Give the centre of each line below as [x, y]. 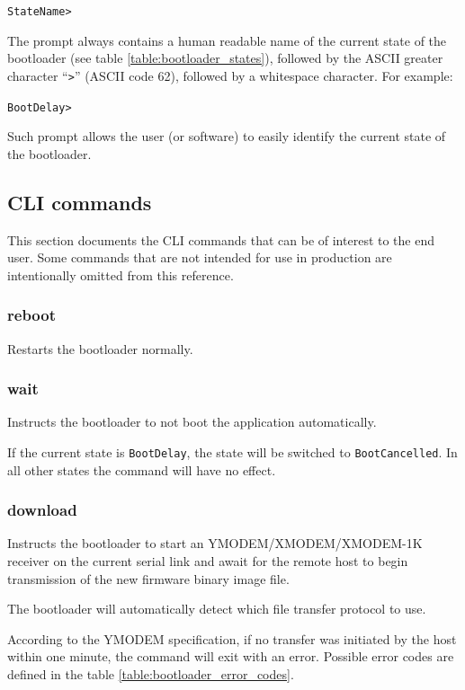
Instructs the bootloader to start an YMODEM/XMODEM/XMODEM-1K [215, 543]
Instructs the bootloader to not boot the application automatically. [192, 422]
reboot [32, 315]
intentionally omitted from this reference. [121, 274]
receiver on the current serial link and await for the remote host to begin [208, 561]
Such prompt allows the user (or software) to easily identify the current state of [227, 136]
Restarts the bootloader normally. [100, 348]
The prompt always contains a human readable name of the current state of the [227, 40]
